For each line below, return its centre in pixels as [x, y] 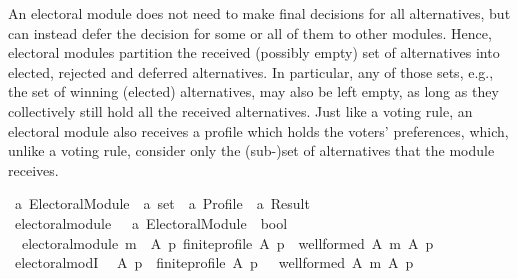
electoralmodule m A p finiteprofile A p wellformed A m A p [227, 242]
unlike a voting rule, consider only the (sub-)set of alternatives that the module [251, 150]
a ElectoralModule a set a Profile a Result [162, 203]
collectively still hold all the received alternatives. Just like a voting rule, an [240, 110]
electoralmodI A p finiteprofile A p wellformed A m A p [214, 262]
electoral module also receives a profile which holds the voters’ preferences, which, [258, 130]
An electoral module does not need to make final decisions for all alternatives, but [259, 13]
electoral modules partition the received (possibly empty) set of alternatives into [254, 52]
